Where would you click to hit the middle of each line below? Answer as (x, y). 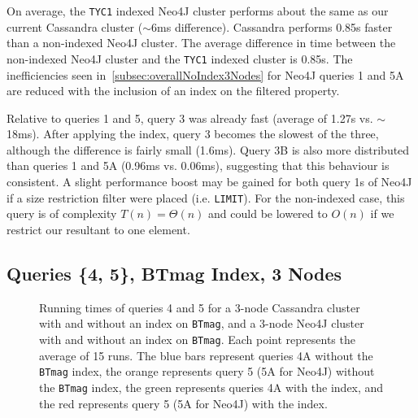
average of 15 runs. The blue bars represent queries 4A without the (206, 355)
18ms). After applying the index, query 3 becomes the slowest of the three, (193, 134)
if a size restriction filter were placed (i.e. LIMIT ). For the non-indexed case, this (206, 197)
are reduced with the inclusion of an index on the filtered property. (173, 91)
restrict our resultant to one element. (98, 229)
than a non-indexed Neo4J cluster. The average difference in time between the (201, 43)
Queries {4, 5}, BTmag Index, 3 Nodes (174, 273)
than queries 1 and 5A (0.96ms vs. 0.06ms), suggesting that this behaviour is (198, 165)
